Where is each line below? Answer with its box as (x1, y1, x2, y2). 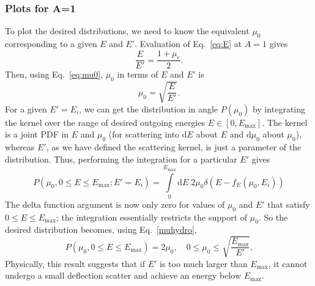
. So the (258, 210, 288, 223)
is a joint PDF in (5, 128, 69, 141)
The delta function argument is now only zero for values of (5, 197, 225, 210)
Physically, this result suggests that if (5, 257, 145, 269)
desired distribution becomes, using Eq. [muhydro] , (5, 223, 197, 236)
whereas (5, 141, 35, 153)
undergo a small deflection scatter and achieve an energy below (5, 269, 242, 282)
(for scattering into (108, 128, 180, 141)
